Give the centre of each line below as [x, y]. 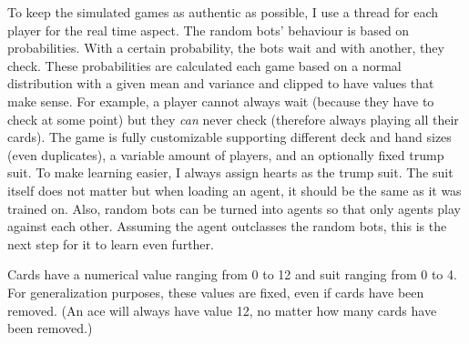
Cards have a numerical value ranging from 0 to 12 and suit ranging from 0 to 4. [232, 274]
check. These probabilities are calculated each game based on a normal [204, 65]
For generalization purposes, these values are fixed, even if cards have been [216, 292]
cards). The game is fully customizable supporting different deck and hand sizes [229, 137]
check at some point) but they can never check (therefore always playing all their [233, 119]
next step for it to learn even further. [111, 243]
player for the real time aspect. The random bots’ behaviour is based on [209, 30]
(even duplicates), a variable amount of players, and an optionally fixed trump [226, 154]
